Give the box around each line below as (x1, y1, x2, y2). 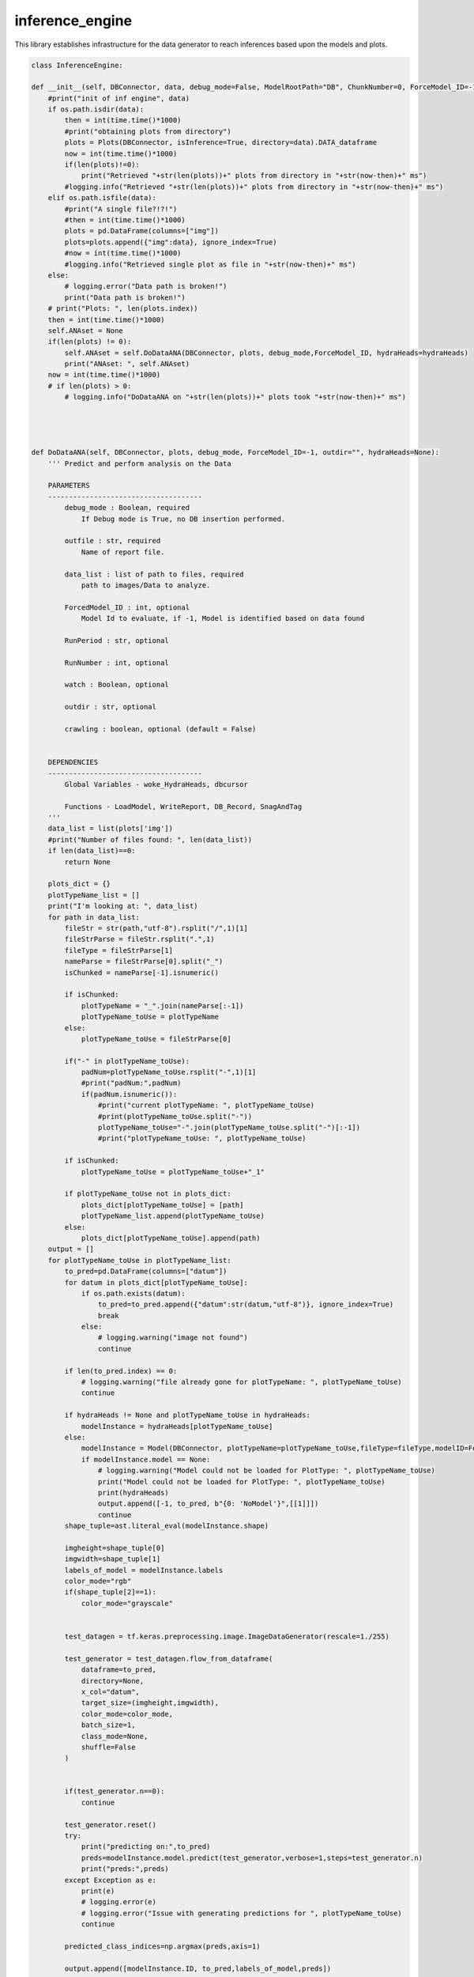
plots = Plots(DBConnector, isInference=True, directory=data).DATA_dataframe (64, 138, 378, 147)
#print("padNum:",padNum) (81, 1079, 182, 1087)
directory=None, (81, 1676, 145, 1685)
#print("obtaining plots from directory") (64, 127, 232, 136)
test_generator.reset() (64, 1820, 157, 1829)
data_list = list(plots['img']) (47, 824, 174, 834)
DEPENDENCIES (47, 758, 99, 767)
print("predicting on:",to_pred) (81, 1843, 211, 1851)
